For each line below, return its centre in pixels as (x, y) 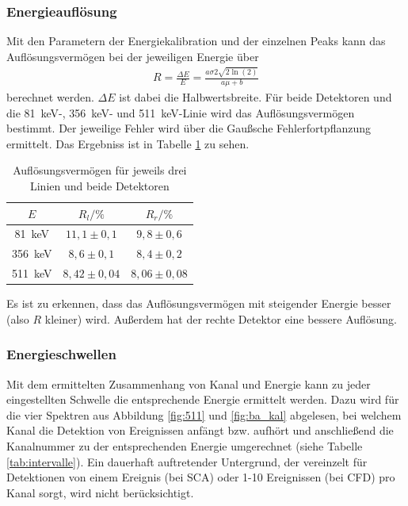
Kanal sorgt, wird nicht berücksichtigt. (100, 492)
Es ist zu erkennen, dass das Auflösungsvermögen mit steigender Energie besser (199, 303)
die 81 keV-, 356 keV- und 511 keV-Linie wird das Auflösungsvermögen (181, 112)
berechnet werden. (50, 96)
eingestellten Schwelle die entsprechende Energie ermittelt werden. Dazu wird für (203, 399)
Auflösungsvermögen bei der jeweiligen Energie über (133, 56)
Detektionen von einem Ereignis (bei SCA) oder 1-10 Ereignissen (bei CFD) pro (201, 477)
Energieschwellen (61, 354)
